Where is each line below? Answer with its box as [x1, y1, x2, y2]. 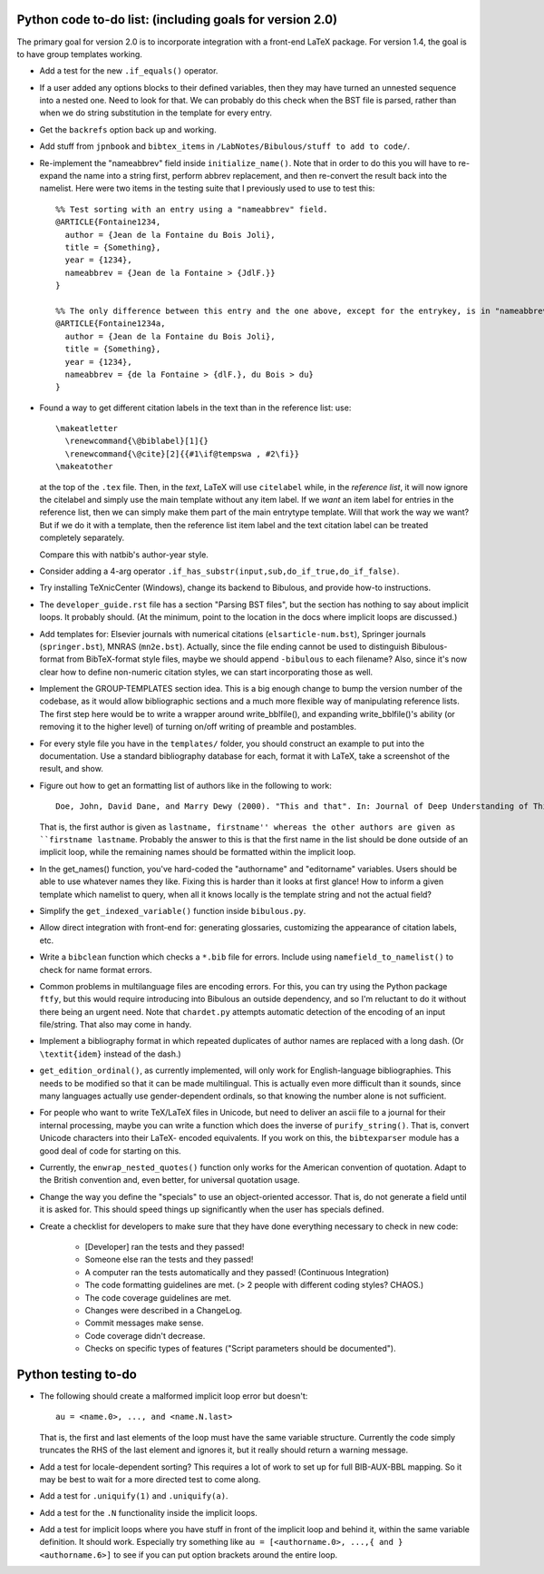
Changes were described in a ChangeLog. [84, 1304, 243, 1315]
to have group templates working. [16, 48, 142, 59]
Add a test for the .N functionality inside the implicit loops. [39, 1507, 258, 1518]
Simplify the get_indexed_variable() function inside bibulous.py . [39, 905, 306, 916]
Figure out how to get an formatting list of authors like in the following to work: [39, 780, 333, 791]
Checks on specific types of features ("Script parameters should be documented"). [84, 1343, 396, 1354]
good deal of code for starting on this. [39, 1145, 181, 1156]
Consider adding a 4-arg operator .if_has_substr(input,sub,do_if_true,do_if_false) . [39, 566, 400, 576]
